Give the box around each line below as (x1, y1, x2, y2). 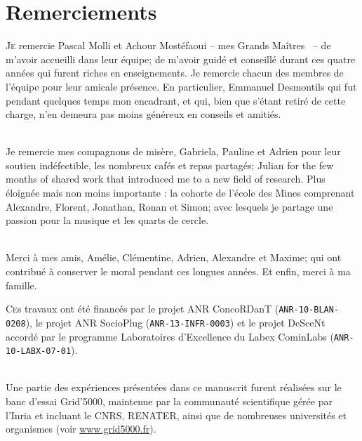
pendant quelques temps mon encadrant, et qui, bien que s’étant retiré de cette (6, 93, 346, 107)
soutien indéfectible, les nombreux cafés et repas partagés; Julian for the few (6, 157, 334, 172)
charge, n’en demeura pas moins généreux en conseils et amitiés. (6, 107, 281, 121)
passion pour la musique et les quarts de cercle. (6, 213, 209, 228)
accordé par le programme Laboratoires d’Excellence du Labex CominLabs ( (6, 329, 334, 343)
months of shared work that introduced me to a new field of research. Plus (6, 171, 326, 186)
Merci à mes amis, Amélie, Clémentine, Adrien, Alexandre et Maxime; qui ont (6, 250, 342, 265)
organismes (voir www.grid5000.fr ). (6, 421, 156, 436)
